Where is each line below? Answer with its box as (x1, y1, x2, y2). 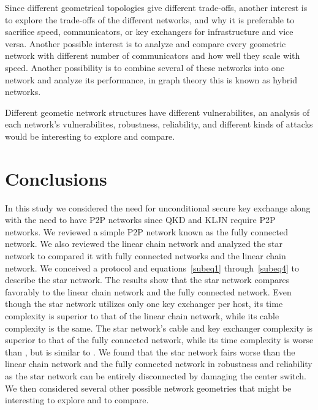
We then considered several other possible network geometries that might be (5, 381, 292, 394)
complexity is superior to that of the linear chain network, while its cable (5, 309, 279, 322)
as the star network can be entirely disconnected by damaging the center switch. (5, 369, 306, 382)
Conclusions (5, 165, 107, 191)
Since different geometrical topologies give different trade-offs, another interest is (5, 1, 308, 13)
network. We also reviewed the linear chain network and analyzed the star (5, 237, 282, 250)
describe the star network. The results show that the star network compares (5, 273, 290, 286)
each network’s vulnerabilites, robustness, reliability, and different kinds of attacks (5, 118, 313, 131)
